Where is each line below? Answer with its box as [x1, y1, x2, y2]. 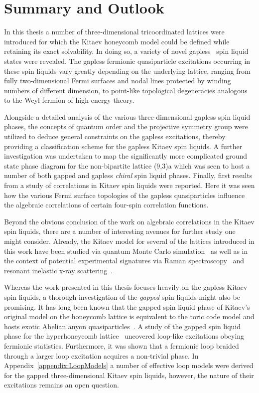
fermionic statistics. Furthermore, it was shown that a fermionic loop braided [4, 340, 239, 351]
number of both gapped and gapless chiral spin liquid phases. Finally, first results [4, 170, 253, 181]
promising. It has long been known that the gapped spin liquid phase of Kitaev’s [4, 301, 250, 312]
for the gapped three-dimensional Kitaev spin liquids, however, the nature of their [4, 370, 254, 380]
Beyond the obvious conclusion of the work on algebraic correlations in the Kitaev [4, 216, 255, 226]
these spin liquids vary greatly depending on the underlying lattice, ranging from [4, 65, 251, 76]
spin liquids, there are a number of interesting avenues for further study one [4, 226, 236, 236]
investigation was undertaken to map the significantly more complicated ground [4, 151, 248, 161]
